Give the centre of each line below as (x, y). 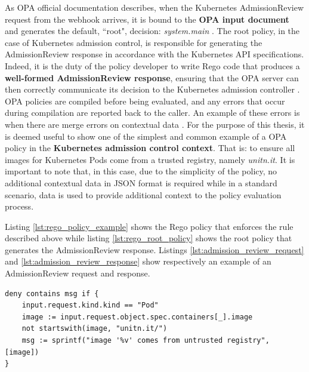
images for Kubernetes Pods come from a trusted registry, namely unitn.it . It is (150, 159)
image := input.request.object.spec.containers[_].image (137, 317)
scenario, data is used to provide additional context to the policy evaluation (143, 194)
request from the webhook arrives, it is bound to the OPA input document (147, 19)
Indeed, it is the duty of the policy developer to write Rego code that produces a (152, 65)
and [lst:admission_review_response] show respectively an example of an (138, 261)
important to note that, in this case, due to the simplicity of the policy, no (141, 171)
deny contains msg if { (52, 293)
